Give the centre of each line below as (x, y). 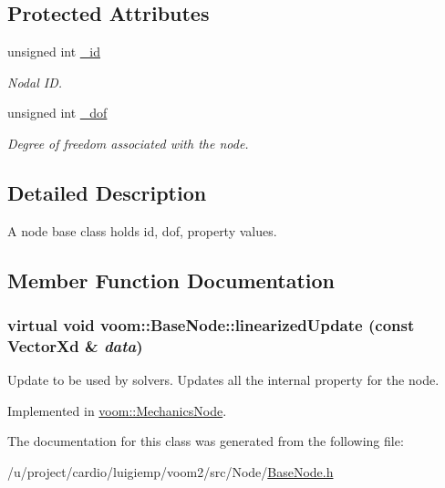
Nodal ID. (35, 82)
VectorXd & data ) (75, 346)
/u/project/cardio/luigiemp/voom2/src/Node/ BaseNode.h (171, 472)
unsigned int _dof (57, 113)
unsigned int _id (54, 52)
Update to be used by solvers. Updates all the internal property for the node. (223, 380)
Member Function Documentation (171, 280)
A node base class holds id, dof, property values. (142, 230)
